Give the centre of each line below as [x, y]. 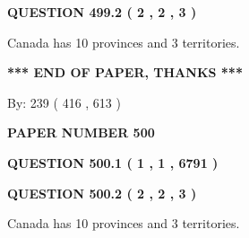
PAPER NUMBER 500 [81, 132]
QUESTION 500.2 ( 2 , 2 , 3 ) [102, 193]
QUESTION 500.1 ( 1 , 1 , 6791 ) [113, 162]
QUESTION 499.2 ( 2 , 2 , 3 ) [102, 12]
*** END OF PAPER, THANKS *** [125, 72]
